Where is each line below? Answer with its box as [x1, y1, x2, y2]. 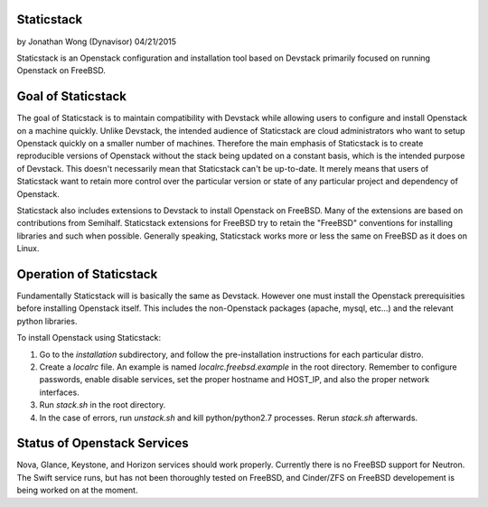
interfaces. [39, 387, 80, 398]
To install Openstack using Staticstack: [16, 333, 162, 343]
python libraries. [16, 315, 78, 326]
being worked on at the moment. [16, 484, 138, 496]
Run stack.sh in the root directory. [39, 399, 166, 410]
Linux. [16, 243, 40, 254]
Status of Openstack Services [16, 436, 189, 451]
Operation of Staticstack [16, 267, 158, 282]
